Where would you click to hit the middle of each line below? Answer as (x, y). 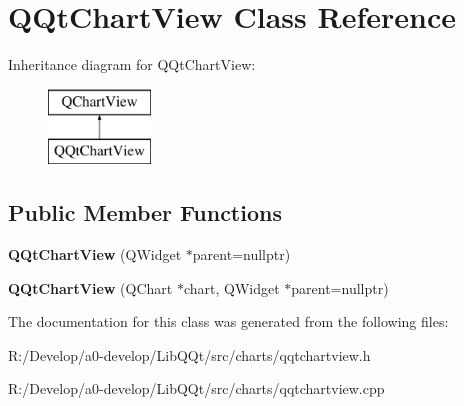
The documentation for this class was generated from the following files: (228, 321)
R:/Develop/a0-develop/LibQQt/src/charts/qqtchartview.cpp (196, 388)
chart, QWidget (231, 287)
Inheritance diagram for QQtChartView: (132, 64)
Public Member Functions (145, 212)
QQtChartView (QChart (90, 287)
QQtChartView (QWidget (95, 254)
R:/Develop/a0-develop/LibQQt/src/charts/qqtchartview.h (189, 354)
